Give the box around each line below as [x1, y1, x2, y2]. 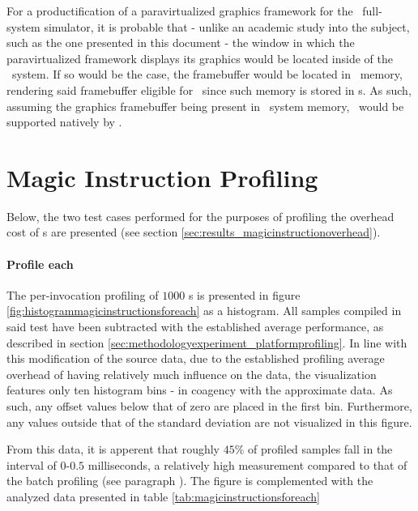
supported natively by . [6, 113, 122, 130]
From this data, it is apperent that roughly [6, 441, 220, 458]
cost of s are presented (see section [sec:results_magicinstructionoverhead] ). [6, 224, 381, 241]
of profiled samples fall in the [248, 441, 393, 458]
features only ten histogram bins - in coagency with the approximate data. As [6, 381, 393, 398]
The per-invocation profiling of [6, 286, 159, 303]
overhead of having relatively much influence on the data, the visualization [6, 365, 377, 382]
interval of [6, 456, 57, 473]
